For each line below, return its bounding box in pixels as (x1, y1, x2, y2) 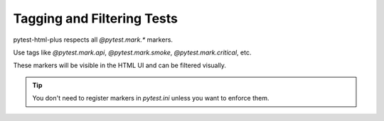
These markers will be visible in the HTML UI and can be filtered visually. (13, 61, 227, 70)
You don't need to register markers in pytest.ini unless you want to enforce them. (32, 94, 270, 103)
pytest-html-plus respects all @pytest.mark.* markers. (13, 35, 174, 44)
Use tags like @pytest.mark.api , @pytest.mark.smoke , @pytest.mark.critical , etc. (13, 48, 252, 57)
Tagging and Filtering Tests (13, 11, 178, 26)
